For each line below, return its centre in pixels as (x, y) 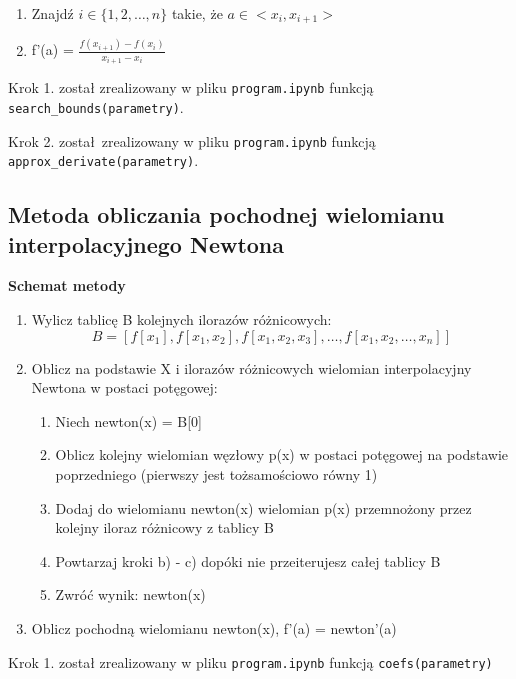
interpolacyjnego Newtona (146, 243)
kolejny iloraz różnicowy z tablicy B (165, 527)
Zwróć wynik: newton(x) (130, 594)
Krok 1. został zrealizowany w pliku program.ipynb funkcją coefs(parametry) (250, 661)
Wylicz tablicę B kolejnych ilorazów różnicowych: (181, 319)
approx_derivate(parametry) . (103, 160)
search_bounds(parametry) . (96, 106)
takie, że (197, 13)
